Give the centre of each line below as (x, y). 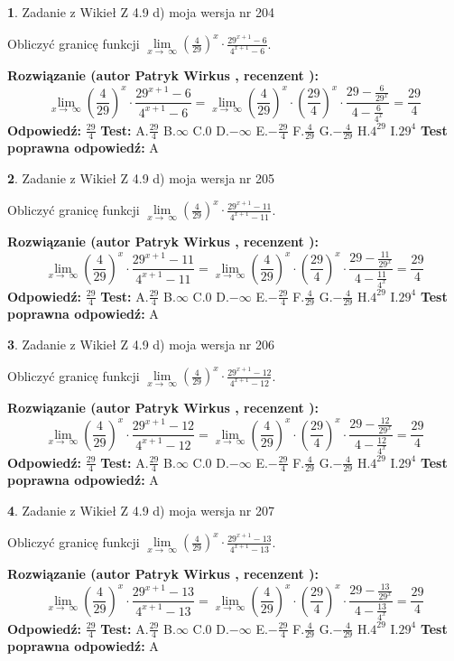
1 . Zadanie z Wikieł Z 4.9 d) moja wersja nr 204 (141, 12)
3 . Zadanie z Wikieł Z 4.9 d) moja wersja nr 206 (141, 344)
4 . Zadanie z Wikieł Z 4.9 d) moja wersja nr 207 (141, 510)
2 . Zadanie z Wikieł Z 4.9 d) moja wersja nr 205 (141, 177)
